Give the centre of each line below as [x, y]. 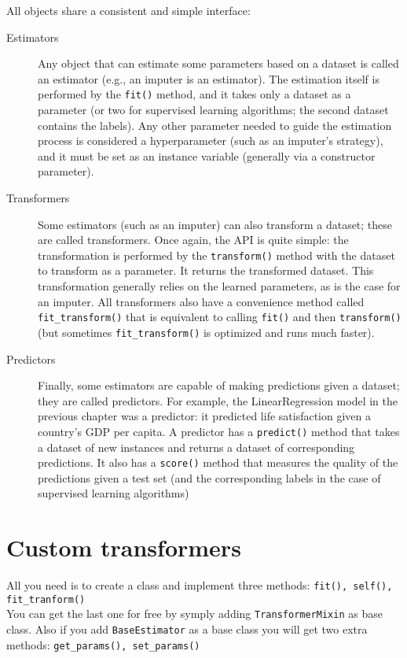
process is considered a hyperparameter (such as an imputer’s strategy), [211, 140]
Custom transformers [124, 547]
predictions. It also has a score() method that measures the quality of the [218, 462]
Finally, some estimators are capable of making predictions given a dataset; [219, 385]
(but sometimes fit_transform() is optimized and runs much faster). [206, 332]
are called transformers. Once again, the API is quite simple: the [193, 240]
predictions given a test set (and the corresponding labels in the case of [209, 477]
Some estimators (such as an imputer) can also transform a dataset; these [215, 224]
